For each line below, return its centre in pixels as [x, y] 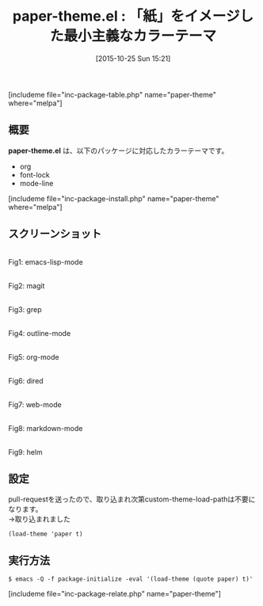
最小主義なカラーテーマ [139, 36]
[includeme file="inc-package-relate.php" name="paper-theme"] [115, 594]
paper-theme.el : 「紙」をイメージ [126, 16]
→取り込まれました [40, 519]
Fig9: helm [25, 452]
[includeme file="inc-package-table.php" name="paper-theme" [112, 94]
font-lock [34, 174]
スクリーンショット [55, 234]
